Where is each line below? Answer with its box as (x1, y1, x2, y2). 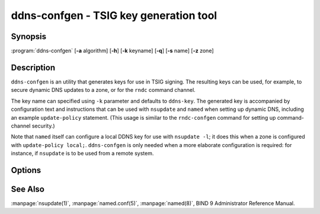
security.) (31, 122, 56, 129)
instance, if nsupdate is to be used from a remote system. (11, 150, 154, 157)
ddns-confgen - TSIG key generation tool (11, 9, 217, 22)
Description (11, 62, 56, 72)
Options (11, 165, 41, 175)
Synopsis (11, 31, 47, 41)
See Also (11, 184, 44, 194)
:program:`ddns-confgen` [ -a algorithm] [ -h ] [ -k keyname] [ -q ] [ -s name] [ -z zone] (11, 47, 214, 55)
